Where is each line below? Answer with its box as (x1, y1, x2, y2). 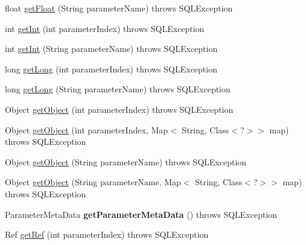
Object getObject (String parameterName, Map (5, 176, 181, 188)
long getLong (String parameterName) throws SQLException (5, 83, 231, 95)
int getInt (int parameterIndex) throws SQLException (5, 22, 205, 34)
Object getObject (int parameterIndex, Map (5, 123, 168, 136)
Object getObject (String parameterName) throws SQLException (5, 155, 247, 168)
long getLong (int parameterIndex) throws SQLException (5, 62, 217, 75)
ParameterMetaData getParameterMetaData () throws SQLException (5, 208, 278, 220)
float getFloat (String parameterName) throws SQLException (5, 2, 233, 14)
